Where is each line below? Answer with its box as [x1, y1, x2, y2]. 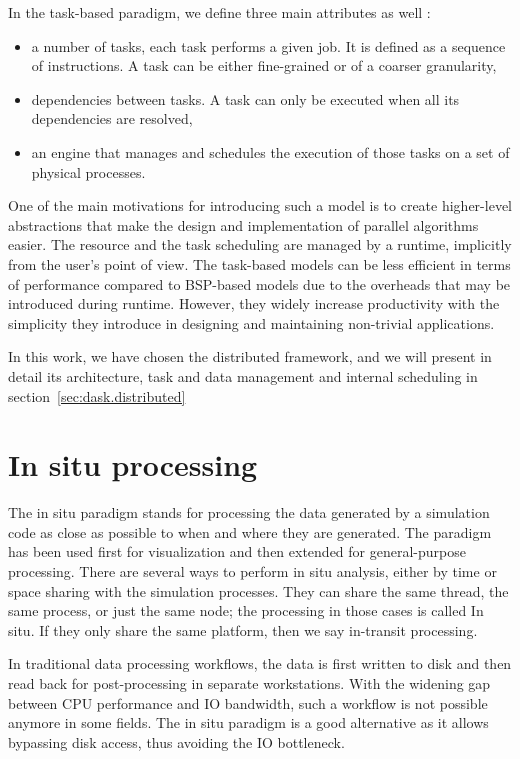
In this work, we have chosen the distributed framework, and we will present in [8, 346, 492, 367]
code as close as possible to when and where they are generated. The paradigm [8, 521, 492, 542]
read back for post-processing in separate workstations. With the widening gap [8, 672, 491, 693]
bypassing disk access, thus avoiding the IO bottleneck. [8, 731, 345, 752]
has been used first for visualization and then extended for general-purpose [8, 541, 466, 562]
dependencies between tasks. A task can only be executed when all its [31, 88, 460, 109]
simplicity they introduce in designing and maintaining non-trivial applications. [8, 312, 495, 333]
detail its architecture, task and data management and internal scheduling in [8, 365, 478, 386]
